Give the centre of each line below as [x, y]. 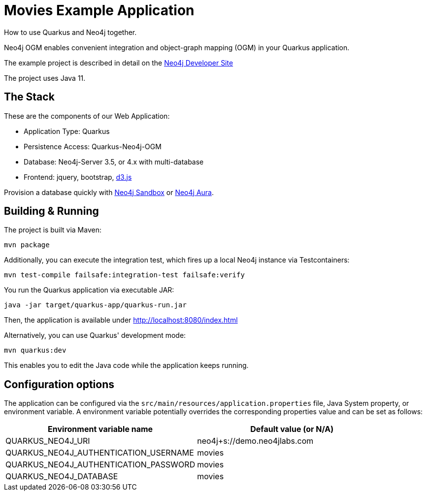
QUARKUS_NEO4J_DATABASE [62, 477]
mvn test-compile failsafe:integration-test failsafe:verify [124, 275]
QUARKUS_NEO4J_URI [48, 441]
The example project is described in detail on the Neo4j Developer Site [119, 63]
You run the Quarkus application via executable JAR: [89, 290]
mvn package [27, 245]
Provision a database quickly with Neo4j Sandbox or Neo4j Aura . [109, 192]
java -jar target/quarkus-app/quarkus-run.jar [95, 305]
